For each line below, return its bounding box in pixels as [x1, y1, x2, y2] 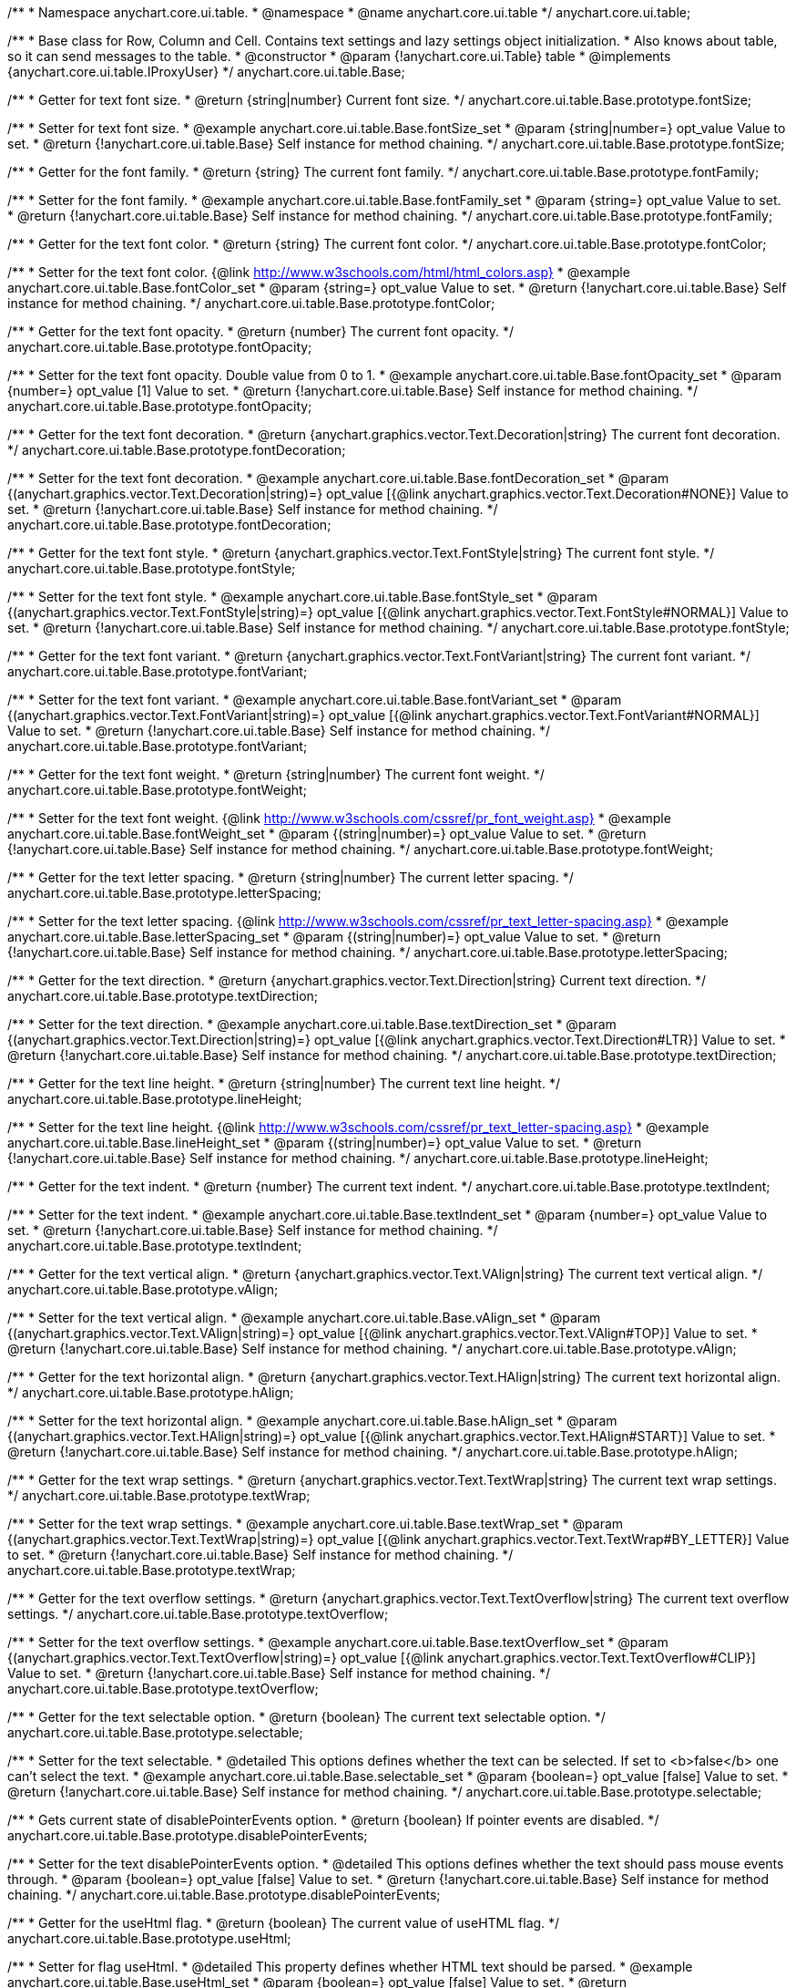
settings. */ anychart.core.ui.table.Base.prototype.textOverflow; [7, 1606, 389, 1622]
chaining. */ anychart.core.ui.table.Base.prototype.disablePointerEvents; [7, 1887, 441, 1902]
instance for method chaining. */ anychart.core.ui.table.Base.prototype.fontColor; [7, 295, 495, 311]
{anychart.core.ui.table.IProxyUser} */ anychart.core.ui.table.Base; [7, 64, 405, 79]
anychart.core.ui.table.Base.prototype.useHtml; [7, 1931, 291, 1946]
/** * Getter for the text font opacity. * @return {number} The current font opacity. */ [7, 324, 514, 339]
